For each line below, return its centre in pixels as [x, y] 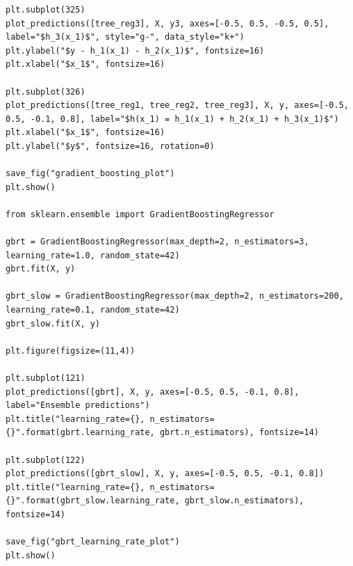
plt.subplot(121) [46, 378]
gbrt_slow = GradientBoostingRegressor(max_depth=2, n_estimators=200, [175, 296]
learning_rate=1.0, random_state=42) [93, 255]
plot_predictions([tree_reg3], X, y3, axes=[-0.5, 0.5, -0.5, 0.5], [167, 23]
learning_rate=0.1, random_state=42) [93, 310]
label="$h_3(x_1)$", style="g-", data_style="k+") [125, 37]
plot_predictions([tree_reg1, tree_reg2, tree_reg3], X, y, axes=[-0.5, [177, 105]
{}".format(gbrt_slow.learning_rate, [93, 501]
